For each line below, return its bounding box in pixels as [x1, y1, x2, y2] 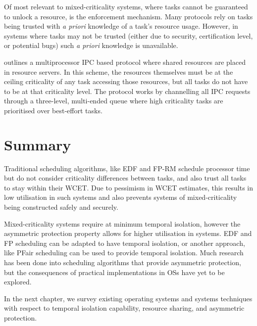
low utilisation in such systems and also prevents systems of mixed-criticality [4, 192, 237, 202]
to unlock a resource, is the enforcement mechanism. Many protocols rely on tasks [4, 11, 253, 21]
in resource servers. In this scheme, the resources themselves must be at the [4, 66, 233, 77]
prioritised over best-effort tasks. [4, 105, 103, 115]
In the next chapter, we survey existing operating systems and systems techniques [4, 293, 253, 303]
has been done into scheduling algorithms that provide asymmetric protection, [4, 257, 241, 267]
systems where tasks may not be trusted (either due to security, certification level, [4, 30, 253, 41]
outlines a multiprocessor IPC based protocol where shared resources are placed [4, 56, 246, 67]
